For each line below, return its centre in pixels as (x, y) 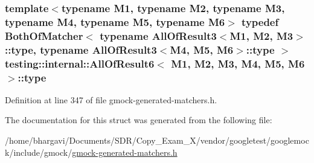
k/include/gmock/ (39, 152)
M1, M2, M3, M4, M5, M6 (238, 63)
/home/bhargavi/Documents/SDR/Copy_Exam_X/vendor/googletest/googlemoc (157, 140)
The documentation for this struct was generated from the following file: (139, 120)
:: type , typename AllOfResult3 (81, 49)
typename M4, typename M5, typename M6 (115, 21)
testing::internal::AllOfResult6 (80, 63)
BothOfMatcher (44, 35)
